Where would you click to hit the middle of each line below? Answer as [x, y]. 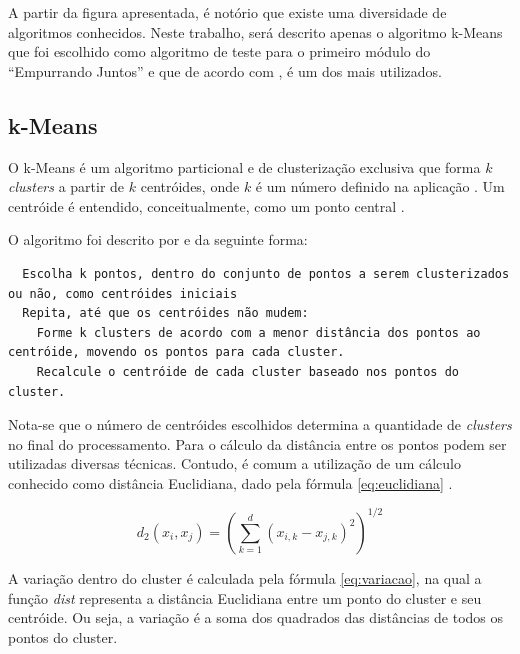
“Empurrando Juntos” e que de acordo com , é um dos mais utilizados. [225, 70]
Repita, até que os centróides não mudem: [165, 313]
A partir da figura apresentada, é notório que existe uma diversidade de [227, 12]
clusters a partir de [66, 186]
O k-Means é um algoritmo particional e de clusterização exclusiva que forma [244, 166]
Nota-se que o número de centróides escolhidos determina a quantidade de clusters [260, 424]
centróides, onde [190, 186]
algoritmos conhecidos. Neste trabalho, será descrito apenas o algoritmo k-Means [255, 31]
